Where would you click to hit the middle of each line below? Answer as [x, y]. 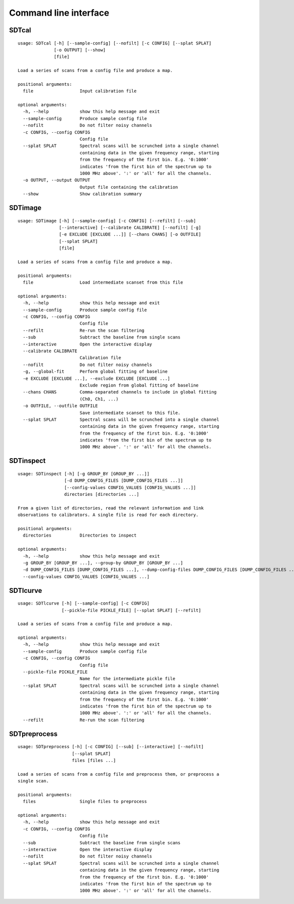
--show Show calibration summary [82, 194]
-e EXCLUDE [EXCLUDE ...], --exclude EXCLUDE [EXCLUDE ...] [97, 378]
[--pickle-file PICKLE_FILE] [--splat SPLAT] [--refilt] [131, 610]
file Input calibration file [80, 91]
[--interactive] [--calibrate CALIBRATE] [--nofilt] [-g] [130, 227]
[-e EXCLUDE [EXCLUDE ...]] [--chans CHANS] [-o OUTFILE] [130, 234]
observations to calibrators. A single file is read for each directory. [108, 515]
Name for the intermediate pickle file [128, 679]
